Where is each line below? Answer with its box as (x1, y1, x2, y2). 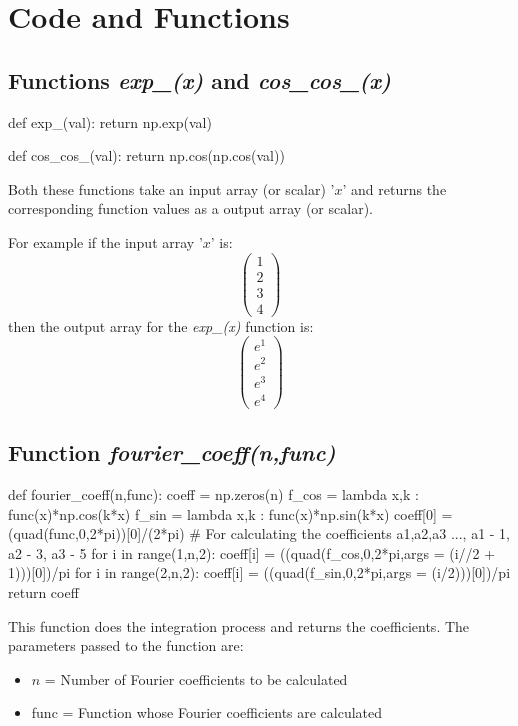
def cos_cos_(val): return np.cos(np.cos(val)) (8, 145, 285, 166)
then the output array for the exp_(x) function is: (8, 315, 314, 336)
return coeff (8, 582, 79, 602)
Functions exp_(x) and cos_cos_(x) (8, 64, 391, 95)
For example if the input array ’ (8, 231, 203, 252)
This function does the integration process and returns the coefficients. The (8, 615, 470, 636)
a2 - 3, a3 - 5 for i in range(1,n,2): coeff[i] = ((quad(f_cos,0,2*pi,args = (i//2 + (8, 542, 496, 563)
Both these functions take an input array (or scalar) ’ (8, 178, 335, 199)
